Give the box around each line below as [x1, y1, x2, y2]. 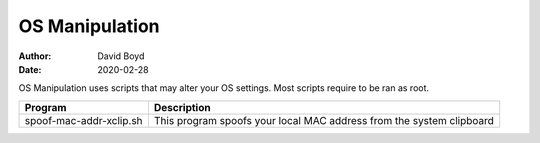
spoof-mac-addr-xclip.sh [24, 113, 144, 127]
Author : [18, 50, 52, 62]
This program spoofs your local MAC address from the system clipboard [153, 113, 495, 127]
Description [153, 100, 211, 114]
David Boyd [97, 50, 145, 62]
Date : [18, 63, 42, 75]
